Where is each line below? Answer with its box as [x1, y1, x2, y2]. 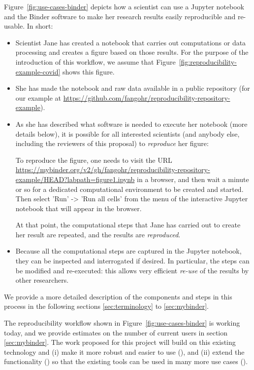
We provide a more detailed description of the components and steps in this [4, 291, 232, 301]
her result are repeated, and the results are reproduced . [15, 229, 181, 239]
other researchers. [15, 275, 69, 285]
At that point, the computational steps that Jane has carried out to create [15, 220, 241, 230]
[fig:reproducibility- [179, 56, 237, 67]
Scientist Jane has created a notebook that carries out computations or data [15, 37, 246, 47]
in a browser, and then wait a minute [137, 174, 249, 184]
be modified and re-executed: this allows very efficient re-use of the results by [15, 265, 249, 275]
